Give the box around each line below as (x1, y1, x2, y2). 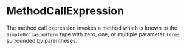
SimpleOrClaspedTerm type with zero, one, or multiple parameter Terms (6, 30, 181, 37)
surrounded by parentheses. (6, 37, 78, 44)
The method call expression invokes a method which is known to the (6, 24, 178, 31)
